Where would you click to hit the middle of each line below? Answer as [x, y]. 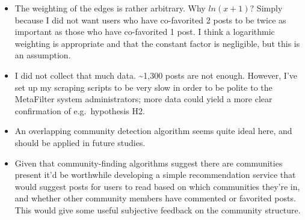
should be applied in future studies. [80, 142]
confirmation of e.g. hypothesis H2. [80, 110]
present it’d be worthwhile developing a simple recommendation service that [155, 175]
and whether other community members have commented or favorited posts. [155, 198]
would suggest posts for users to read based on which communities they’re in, [157, 186]
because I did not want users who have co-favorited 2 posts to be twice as [150, 20]
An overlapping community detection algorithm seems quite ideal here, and [153, 131]
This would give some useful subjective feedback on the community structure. [158, 209]
